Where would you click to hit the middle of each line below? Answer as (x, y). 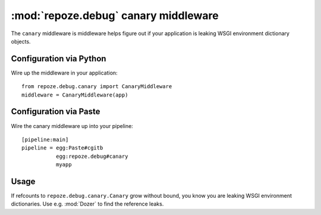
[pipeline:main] (45, 139)
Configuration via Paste (56, 112)
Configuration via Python (59, 59)
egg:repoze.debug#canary (92, 156)
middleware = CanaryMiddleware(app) (75, 95)
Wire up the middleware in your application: (64, 73)
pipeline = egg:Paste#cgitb (62, 148)
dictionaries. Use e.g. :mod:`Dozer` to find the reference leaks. (87, 204)
